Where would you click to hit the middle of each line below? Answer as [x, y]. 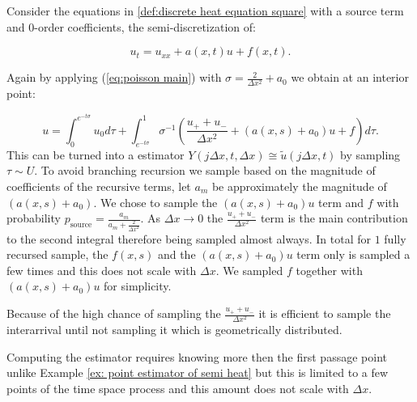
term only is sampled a [353, 254]
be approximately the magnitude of [299, 186]
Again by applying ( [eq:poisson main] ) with [114, 77]
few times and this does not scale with [102, 270]
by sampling [370, 154]
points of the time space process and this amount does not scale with [178, 388]
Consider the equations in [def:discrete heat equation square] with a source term [205, 11]
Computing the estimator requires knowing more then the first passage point [197, 356]
